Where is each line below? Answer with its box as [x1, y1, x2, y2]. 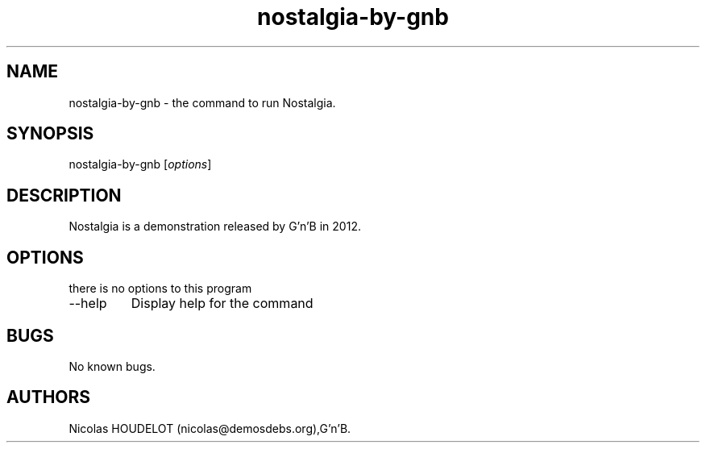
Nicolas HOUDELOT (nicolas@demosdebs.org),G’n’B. [69, 421, 351, 435]
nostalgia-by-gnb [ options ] [69, 157, 212, 172]
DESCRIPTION [6, 185, 122, 206]
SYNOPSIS [6, 123, 94, 144]
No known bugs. [69, 359, 156, 373]
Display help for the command [131, 295, 314, 312]
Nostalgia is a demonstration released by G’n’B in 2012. [69, 219, 361, 234]
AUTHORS [6, 387, 91, 408]
